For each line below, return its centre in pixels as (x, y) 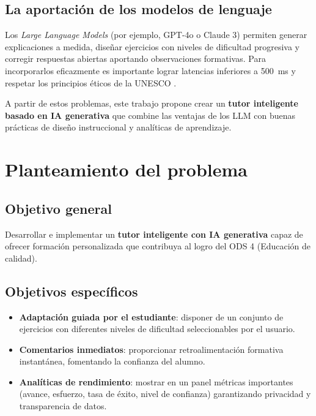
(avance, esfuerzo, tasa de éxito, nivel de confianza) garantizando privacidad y (165, 394)
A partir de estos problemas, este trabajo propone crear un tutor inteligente (152, 103)
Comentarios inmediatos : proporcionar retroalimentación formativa (151, 349)
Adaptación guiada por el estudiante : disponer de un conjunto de (151, 316)
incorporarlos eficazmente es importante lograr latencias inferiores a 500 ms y (150, 70)
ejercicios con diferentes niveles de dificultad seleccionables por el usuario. (157, 329)
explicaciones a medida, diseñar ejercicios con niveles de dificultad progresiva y (152, 46)
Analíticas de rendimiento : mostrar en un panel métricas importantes (156, 381)
